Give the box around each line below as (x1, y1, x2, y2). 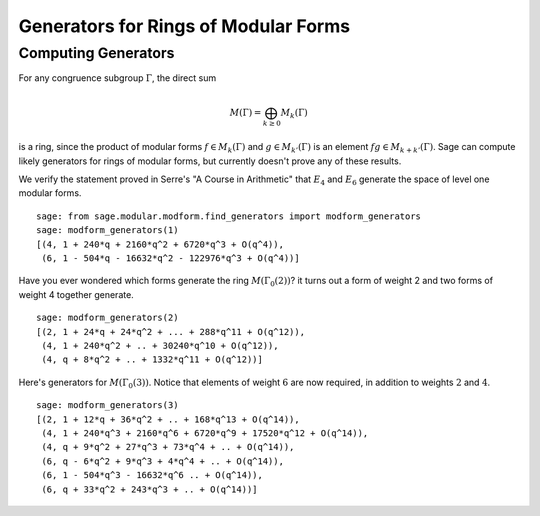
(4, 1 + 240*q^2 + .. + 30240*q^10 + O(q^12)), (41, 340, 279, 351)
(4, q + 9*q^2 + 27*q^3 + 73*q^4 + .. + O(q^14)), (41, 441, 295, 453)
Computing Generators (18, 44, 175, 62)
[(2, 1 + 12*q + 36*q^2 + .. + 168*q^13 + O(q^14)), (36, 413, 300, 425)
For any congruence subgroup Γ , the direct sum (18, 72, 217, 84)
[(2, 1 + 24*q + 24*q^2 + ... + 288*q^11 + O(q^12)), (36, 326, 305, 337)
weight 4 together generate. (18, 288, 134, 300)
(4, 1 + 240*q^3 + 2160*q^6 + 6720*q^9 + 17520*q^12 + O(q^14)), (41, 427, 369, 439)
